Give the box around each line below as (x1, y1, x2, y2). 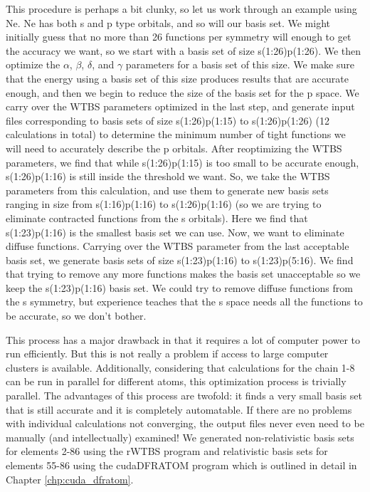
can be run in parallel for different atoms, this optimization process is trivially (6, 374, 347, 389)
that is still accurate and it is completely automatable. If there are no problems (6, 402, 352, 417)
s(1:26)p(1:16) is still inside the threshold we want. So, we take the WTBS (6, 169, 330, 184)
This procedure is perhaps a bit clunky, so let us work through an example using (6, 1, 357, 16)
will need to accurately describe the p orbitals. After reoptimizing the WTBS (6, 140, 342, 155)
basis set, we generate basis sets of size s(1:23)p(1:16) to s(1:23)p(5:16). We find (6, 252, 354, 267)
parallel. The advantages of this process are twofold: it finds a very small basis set (6, 388, 362, 403)
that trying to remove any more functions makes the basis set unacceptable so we (6, 266, 361, 281)
